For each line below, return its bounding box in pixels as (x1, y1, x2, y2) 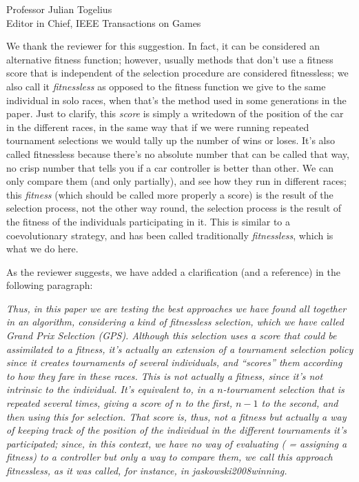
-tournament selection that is (223, 382, 345, 396)
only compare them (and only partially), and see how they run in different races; (6, 174, 347, 188)
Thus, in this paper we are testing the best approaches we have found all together (6, 301, 347, 315)
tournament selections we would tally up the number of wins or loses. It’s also (6, 133, 336, 148)
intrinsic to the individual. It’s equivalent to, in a (6, 382, 214, 396)
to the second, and (261, 396, 338, 410)
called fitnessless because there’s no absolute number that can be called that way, (6, 146, 349, 161)
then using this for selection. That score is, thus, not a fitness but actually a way (6, 409, 347, 423)
